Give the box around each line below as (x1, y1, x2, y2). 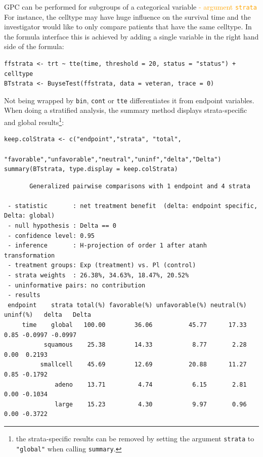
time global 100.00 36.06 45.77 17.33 (22, 321, 247, 328)
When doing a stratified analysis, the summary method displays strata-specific (4, 105, 247, 115)
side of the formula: (4, 41, 64, 52)
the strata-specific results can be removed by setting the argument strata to (16, 433, 254, 443)
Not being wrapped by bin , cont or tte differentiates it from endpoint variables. (4, 95, 254, 105)
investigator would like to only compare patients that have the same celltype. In (4, 21, 252, 32)
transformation (4, 252, 55, 259)
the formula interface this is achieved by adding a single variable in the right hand (4, 31, 259, 41)
